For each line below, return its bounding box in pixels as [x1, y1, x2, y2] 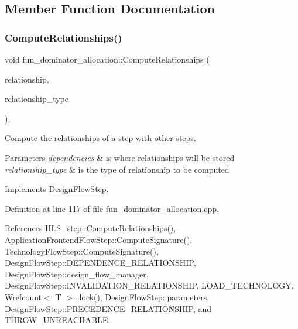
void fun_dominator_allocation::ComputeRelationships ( [5, 53, 210, 65]
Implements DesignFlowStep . [5, 183, 109, 195]
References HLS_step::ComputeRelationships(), [5, 222, 176, 234]
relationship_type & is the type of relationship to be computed [5, 163, 230, 175]
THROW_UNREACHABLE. [5, 314, 111, 326]
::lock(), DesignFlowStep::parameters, [74, 290, 210, 303]
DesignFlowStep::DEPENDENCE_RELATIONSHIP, [5, 256, 196, 269]
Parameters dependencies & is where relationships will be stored [5, 151, 235, 163]
